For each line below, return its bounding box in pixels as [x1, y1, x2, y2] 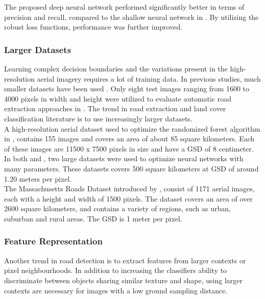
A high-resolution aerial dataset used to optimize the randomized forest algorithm [4, 123, 260, 134]
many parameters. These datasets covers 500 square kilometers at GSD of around [4, 163, 259, 173]
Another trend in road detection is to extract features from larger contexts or [4, 255, 246, 265]
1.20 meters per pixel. [4, 173, 72, 184]
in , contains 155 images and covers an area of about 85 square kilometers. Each [4, 133, 255, 144]
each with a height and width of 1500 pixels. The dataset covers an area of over [4, 193, 253, 204]
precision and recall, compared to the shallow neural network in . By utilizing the [4, 11, 259, 22]
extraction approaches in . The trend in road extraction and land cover [4, 103, 226, 114]
